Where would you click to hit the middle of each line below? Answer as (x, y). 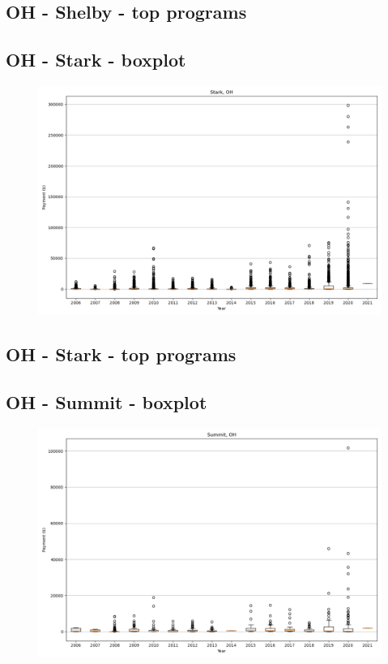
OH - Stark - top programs (121, 354)
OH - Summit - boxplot (107, 402)
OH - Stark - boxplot (96, 60)
